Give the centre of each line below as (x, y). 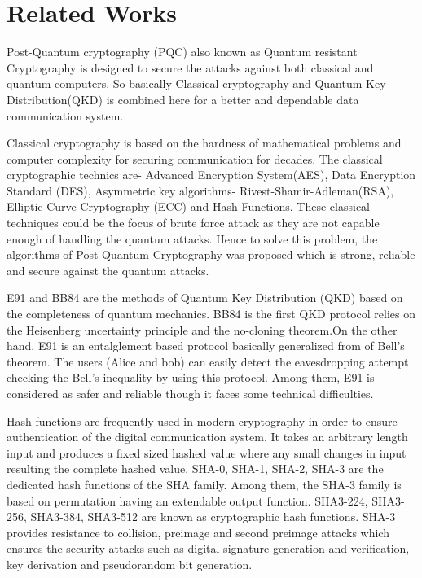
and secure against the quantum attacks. (108, 270)
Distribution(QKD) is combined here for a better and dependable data (183, 99)
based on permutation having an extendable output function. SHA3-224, (187, 500)
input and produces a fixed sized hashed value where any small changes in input (207, 452)
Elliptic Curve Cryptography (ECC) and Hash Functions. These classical (188, 206)
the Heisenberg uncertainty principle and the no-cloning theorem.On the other (202, 329)
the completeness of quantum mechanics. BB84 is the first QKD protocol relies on (211, 314)
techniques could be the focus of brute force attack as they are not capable (193, 223)
